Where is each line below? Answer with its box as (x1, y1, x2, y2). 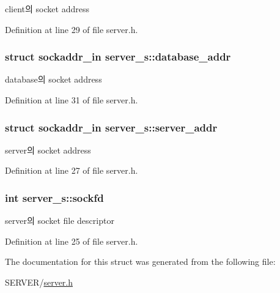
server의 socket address (5, 143, 91, 156)
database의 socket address (5, 73, 102, 86)
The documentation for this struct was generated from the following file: (5, 255, 276, 268)
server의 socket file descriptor (5, 214, 114, 227)
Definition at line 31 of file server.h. (5, 94, 138, 106)
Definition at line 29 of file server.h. (5, 23, 138, 35)
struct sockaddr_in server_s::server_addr (5, 119, 218, 135)
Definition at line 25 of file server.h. (5, 234, 138, 247)
